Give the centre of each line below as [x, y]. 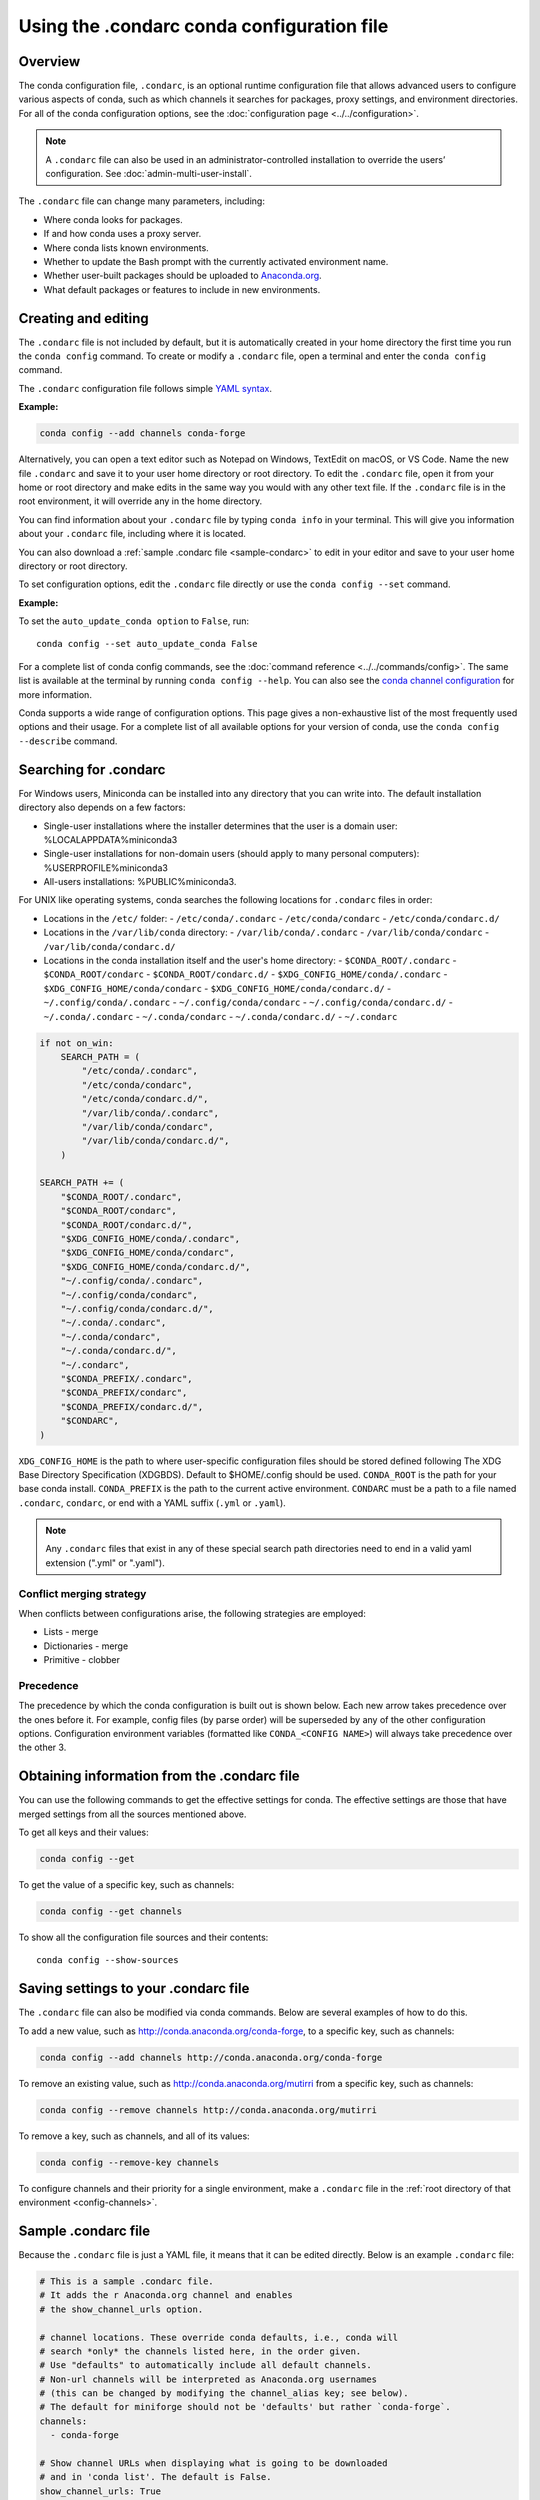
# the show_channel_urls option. [121, 2309]
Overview [49, 61]
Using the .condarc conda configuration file [203, 26]
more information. [55, 694]
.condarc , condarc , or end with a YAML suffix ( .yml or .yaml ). [152, 1502]
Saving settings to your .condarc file [134, 1988]
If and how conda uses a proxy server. [122, 234]
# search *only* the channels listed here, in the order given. [200, 2351]
